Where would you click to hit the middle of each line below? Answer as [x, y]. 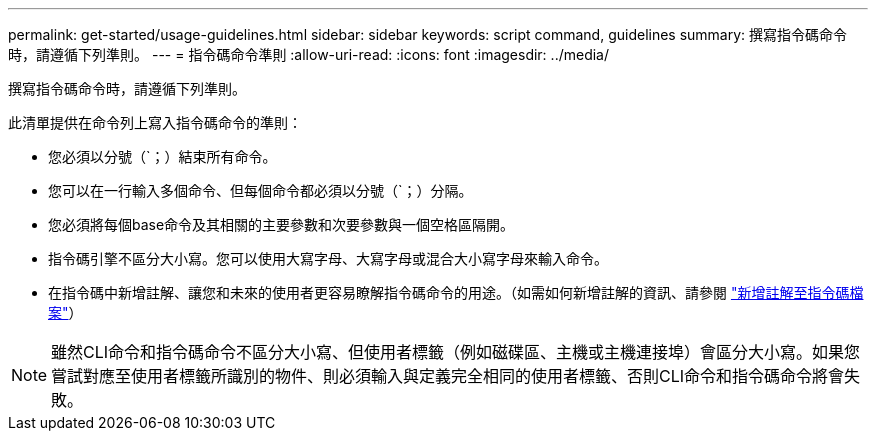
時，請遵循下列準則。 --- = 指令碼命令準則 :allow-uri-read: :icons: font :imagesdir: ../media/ [309, 54]
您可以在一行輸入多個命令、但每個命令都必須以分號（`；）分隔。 [260, 190]
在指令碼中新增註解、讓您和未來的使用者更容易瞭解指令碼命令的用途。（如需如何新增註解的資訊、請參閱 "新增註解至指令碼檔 [456, 292]
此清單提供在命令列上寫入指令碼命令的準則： [155, 122]
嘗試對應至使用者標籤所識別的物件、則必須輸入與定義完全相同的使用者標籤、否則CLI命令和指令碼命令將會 [448, 376]
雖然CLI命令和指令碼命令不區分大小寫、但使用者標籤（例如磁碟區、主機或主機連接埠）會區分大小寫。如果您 [456, 352]
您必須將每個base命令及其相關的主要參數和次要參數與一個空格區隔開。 [281, 224]
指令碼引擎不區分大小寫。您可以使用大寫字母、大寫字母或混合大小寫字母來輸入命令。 [328, 258]
